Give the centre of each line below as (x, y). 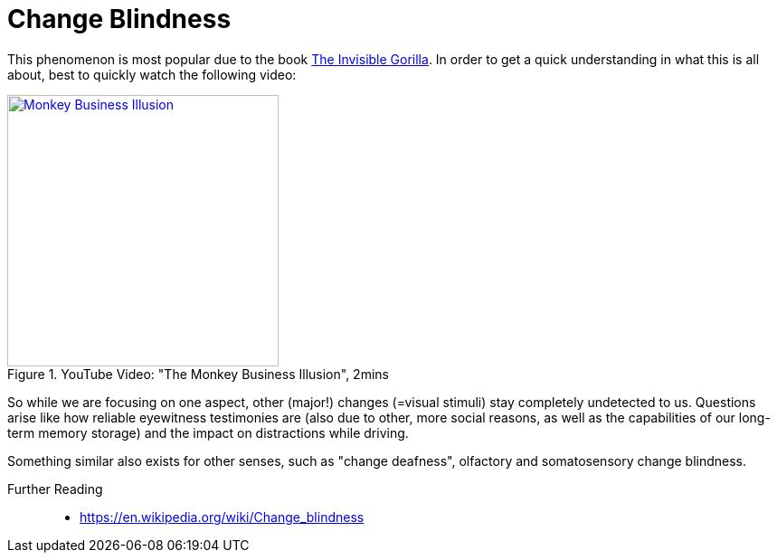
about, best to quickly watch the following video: (152, 74)
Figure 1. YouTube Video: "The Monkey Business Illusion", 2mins (198, 374)
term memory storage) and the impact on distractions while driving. (208, 432)
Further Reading (55, 489)
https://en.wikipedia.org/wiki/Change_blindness (222, 517)
